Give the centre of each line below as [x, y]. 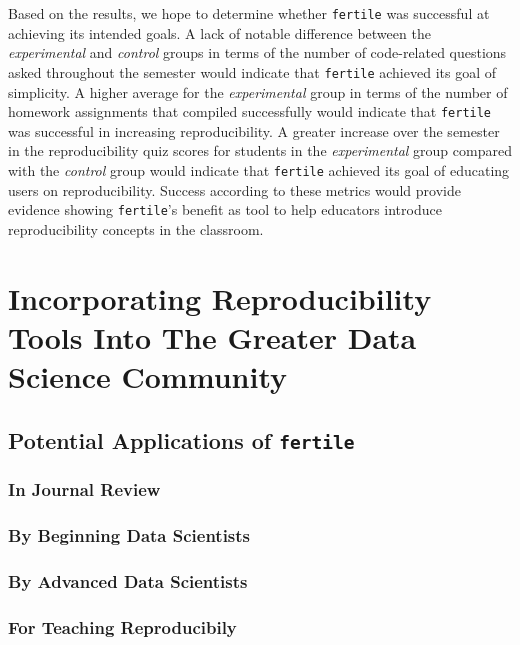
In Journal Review [84, 489]
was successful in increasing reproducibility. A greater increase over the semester [254, 130]
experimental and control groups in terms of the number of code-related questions [257, 52]
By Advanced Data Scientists [128, 581]
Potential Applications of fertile [181, 439]
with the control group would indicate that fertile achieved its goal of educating [259, 169]
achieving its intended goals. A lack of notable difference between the [219, 32]
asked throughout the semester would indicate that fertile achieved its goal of [252, 71]
